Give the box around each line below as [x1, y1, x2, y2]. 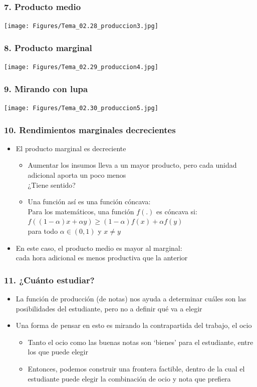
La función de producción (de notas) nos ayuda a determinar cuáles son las [16, 293, 246, 303]
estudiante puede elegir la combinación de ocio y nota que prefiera [28, 373, 231, 383]
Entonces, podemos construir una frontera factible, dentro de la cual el [28, 363, 245, 373]
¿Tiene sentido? [28, 179, 76, 190]
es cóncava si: [156, 206, 197, 216]
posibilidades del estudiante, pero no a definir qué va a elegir [16, 303, 202, 313]
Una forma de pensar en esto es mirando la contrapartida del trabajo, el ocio [16, 320, 252, 330]
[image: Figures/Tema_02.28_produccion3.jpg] [4, 23, 158, 30]
